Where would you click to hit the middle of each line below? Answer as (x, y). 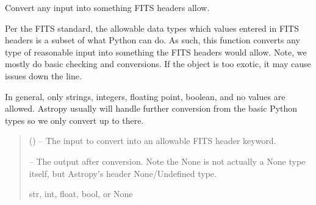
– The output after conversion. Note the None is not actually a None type (167, 161)
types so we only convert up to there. (74, 120)
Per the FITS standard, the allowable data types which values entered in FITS (152, 28)
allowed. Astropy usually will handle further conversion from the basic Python (151, 108)
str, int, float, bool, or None (81, 194)
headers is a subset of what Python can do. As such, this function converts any (153, 40)
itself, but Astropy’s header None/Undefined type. (123, 173)
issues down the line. (43, 75)
